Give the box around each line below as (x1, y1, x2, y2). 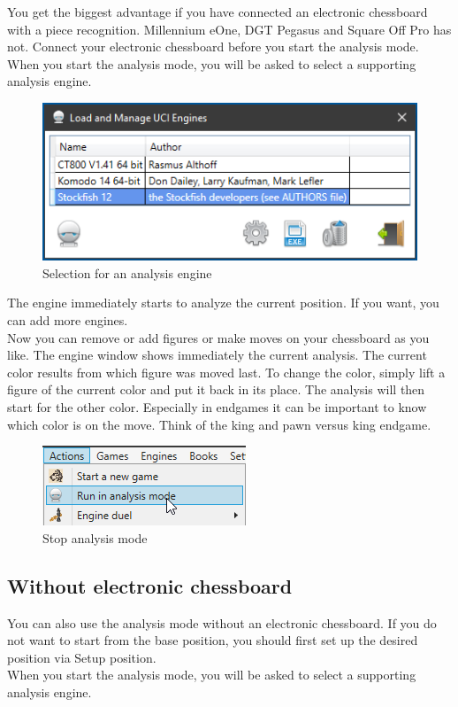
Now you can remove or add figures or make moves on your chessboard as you (7, 328, 430, 346)
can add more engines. (7, 311, 128, 330)
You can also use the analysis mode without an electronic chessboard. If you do (7, 613, 437, 632)
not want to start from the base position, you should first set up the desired (7, 631, 418, 649)
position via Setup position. (7, 648, 156, 666)
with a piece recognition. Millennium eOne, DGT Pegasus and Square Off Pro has (7, 19, 452, 38)
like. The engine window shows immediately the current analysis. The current (7, 346, 427, 364)
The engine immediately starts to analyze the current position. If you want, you (7, 293, 439, 312)
